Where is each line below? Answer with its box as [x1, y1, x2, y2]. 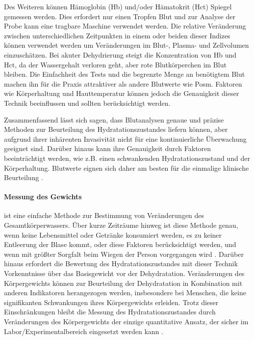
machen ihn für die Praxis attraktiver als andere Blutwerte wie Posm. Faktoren [4, 78, 242, 89]
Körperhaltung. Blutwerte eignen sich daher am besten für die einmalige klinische [4, 162, 249, 173]
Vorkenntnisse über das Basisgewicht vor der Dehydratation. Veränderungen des [4, 268, 245, 278]
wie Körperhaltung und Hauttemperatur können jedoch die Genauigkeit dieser [4, 88, 239, 98]
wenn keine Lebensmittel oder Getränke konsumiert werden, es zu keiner [4, 229, 222, 240]
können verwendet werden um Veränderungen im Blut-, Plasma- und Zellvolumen [4, 40, 249, 50]
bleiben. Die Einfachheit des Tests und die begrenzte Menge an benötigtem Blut [4, 69, 245, 79]
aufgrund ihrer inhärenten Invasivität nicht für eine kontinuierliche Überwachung [4, 133, 247, 144]
